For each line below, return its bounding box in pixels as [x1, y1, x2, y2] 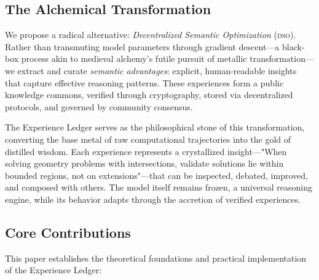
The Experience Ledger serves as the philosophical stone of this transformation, [5, 121, 305, 134]
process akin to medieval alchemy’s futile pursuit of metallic [21, 52, 247, 65]
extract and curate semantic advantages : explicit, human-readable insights [17, 64, 297, 77]
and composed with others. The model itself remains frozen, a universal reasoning [5, 181, 312, 194]
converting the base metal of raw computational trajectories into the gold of [5, 132, 291, 145]
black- [282, 40, 305, 53]
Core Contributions [5, 222, 131, 241]
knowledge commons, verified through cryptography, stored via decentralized [5, 88, 293, 101]
